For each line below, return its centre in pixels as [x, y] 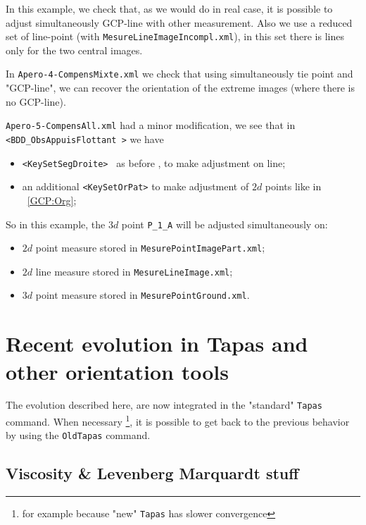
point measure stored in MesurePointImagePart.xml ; [150, 248]
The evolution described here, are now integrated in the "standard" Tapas [164, 405]
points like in [293, 186]
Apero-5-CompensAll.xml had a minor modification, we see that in [151, 125]
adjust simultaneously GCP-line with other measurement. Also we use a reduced [179, 22]
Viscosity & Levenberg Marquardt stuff [152, 473]
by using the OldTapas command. [78, 435]
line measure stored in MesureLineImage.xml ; [134, 271]
